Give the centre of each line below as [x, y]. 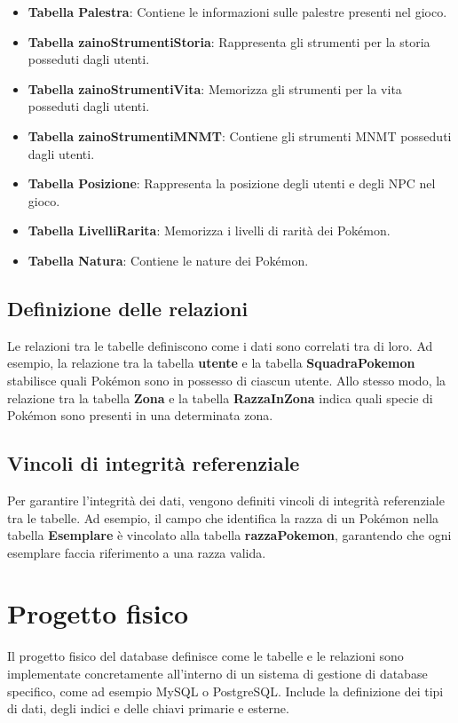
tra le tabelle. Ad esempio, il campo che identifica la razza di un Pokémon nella [223, 517]
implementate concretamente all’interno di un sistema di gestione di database [217, 673]
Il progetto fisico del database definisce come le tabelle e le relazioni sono [205, 656]
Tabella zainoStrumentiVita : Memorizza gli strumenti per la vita [215, 88]
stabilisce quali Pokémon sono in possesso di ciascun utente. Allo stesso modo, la [227, 380]
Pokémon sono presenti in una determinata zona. [140, 415]
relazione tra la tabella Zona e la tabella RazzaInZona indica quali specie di [220, 397]
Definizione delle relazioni [128, 308]
